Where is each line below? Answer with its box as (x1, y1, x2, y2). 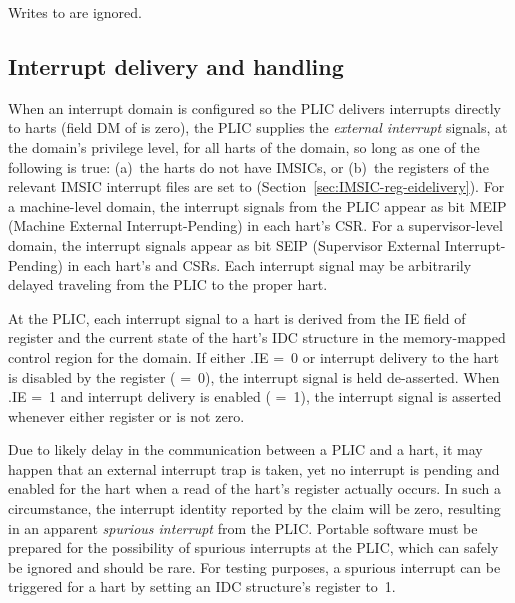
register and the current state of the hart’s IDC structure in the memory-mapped (8, 327, 506, 348)
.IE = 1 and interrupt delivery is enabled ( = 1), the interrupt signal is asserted (8, 386, 502, 407)
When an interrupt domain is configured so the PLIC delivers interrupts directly (8, 97, 501, 118)
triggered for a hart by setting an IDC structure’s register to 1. (8, 576, 396, 597)
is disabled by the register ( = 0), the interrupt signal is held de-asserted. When (8, 366, 500, 387)
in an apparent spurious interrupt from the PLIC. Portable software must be (8, 517, 478, 538)
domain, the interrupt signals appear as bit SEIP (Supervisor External (8, 234, 441, 255)
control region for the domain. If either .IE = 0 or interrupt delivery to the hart (8, 346, 499, 367)
